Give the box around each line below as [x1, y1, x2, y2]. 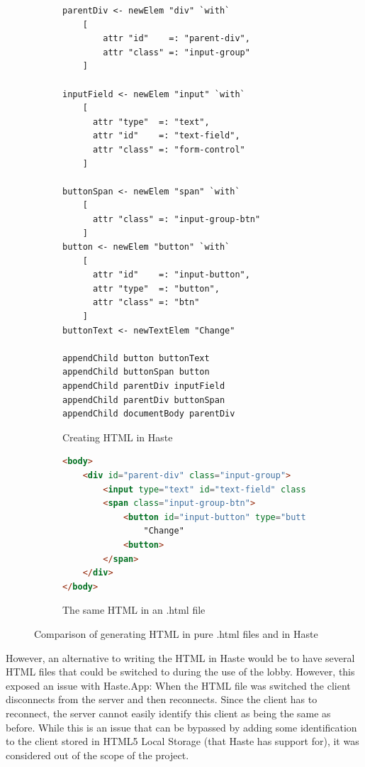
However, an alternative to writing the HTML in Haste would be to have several [6, 650, 355, 665]
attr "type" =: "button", [92, 283, 220, 294]
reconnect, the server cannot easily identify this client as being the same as [6, 705, 331, 720]
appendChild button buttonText [62, 353, 210, 363]
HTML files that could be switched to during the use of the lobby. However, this [6, 664, 355, 679]
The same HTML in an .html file [62, 602, 206, 617]
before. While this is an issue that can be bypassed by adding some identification [6, 719, 357, 734]
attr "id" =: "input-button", [92, 270, 250, 280]
